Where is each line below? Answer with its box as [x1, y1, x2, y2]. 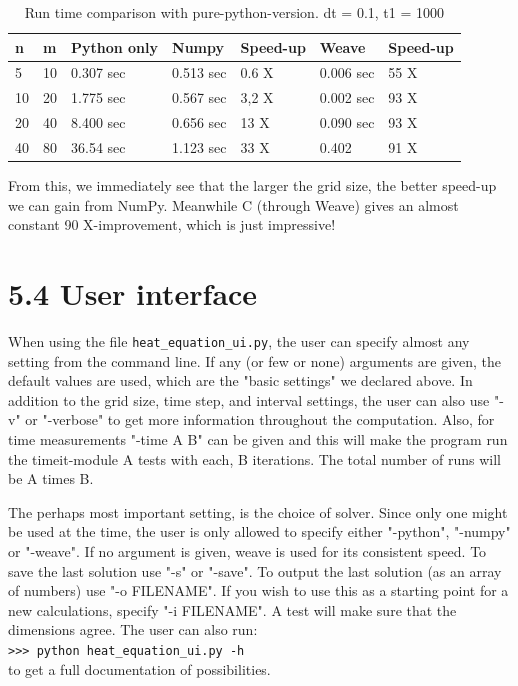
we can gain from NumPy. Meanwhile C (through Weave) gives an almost [8, 194, 459, 215]
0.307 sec [71, 62, 126, 83]
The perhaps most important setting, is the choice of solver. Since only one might [8, 501, 508, 522]
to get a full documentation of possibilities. [8, 658, 271, 679]
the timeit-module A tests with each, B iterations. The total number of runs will [8, 448, 501, 469]
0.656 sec [172, 112, 227, 133]
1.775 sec [71, 87, 126, 108]
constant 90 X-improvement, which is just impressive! [8, 214, 336, 235]
